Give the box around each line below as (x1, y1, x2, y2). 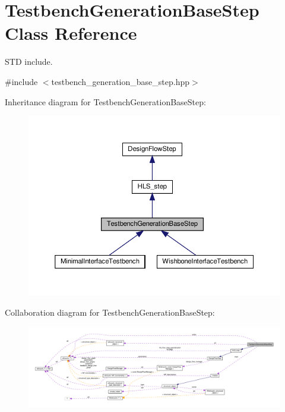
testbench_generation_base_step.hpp (51, 75, 190, 87)
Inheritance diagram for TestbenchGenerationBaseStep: (5, 95, 206, 108)
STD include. (5, 55, 53, 68)
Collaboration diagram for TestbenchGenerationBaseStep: (5, 306, 215, 318)
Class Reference (5, 21, 137, 45)
